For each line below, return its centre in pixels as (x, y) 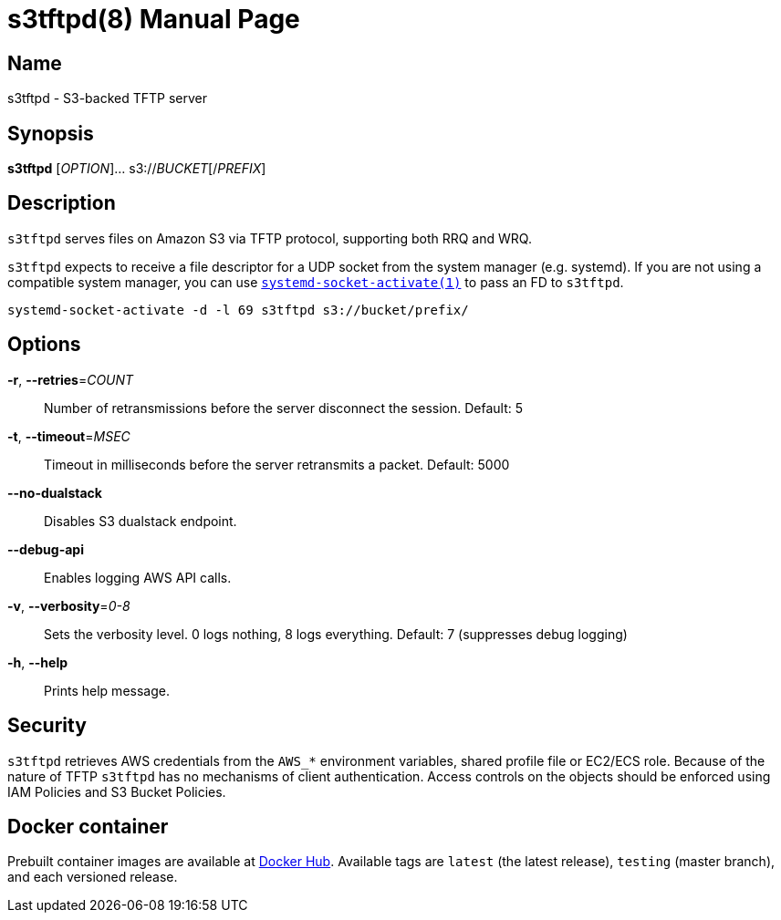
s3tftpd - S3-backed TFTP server (107, 98)
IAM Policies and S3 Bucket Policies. (117, 791)
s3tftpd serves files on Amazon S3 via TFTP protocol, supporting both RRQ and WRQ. (270, 238)
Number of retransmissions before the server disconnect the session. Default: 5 (284, 408)
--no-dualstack (55, 492)
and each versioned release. (93, 877)
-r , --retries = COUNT (71, 379)
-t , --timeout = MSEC (69, 436)
